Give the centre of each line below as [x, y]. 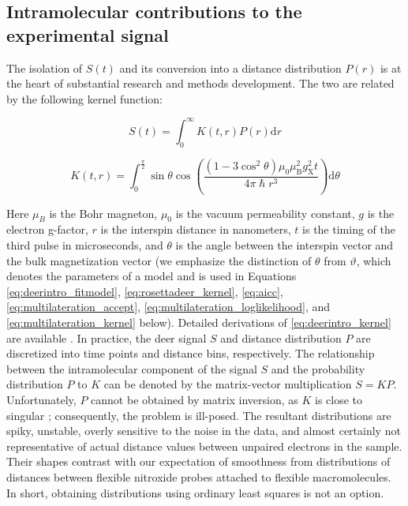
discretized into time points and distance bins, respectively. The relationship [191, 353]
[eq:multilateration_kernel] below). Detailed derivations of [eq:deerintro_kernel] [199, 322]
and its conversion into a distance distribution [230, 67]
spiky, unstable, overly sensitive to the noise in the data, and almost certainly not [204, 431]
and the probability [318, 368]
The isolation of [45, 67]
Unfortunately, [41, 399]
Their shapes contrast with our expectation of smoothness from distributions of [198, 461]
